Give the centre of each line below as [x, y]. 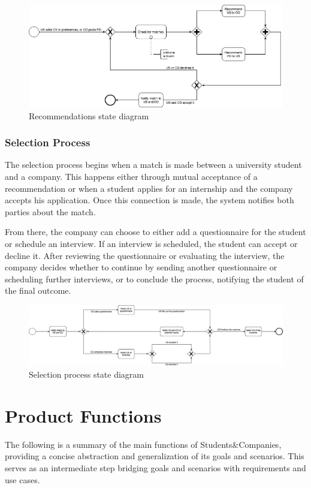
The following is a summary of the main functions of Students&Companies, [143, 444]
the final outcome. [38, 290]
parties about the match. [50, 211]
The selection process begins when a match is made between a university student [153, 165]
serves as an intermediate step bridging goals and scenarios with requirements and [155, 467]
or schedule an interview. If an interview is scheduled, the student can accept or [151, 243]
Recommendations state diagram [89, 115]
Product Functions [83, 415]
